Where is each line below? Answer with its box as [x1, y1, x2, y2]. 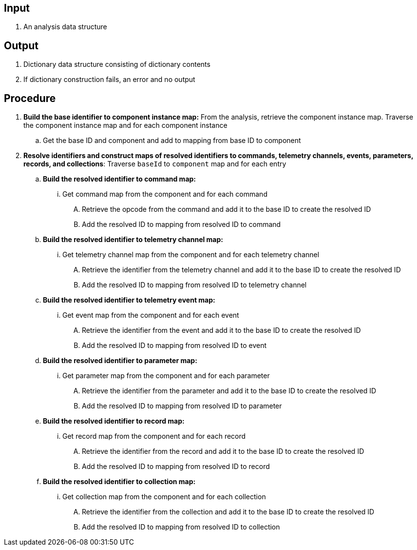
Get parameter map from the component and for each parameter [62, 371, 270, 380]
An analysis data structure [23, 22, 107, 31]
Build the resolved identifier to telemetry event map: [43, 296, 215, 305]
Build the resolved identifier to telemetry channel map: [43, 235, 223, 244]
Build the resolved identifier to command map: [43, 175, 196, 183]
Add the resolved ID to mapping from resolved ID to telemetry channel [82, 281, 307, 289]
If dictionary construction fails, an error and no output [23, 75, 195, 84]
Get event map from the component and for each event [62, 311, 239, 320]
